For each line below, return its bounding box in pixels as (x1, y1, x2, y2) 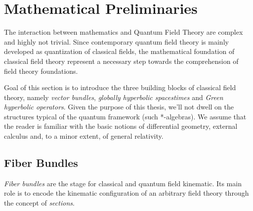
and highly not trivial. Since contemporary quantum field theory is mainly (4, 36, 229, 47)
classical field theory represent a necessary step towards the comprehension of (4, 55, 239, 66)
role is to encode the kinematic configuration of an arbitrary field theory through (4, 188, 249, 198)
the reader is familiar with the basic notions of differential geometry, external (4, 121, 238, 131)
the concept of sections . (4, 198, 75, 208)
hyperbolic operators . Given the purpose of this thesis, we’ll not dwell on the (4, 102, 234, 112)
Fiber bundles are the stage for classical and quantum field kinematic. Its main (4, 178, 242, 188)
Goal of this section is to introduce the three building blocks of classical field (4, 82, 236, 93)
